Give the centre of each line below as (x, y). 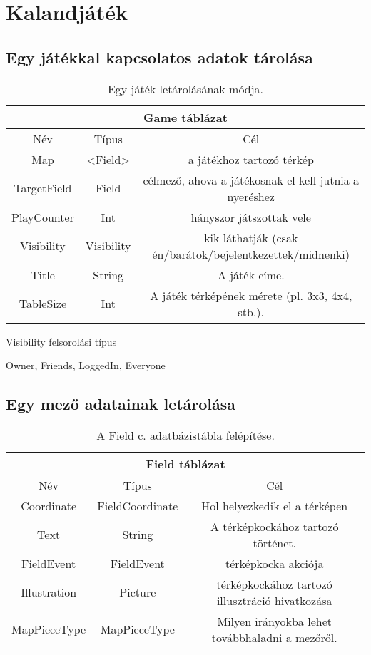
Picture (138, 592)
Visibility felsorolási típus (61, 341)
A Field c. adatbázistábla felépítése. (185, 435)
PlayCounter (43, 217)
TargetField (43, 188)
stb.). (251, 311)
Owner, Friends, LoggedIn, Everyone (86, 365)
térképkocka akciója (275, 563)
